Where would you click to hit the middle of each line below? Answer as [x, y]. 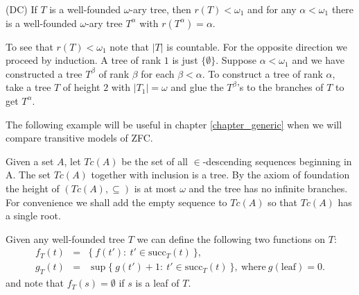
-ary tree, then [160, 9]
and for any [272, 9]
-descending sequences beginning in [277, 161]
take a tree [28, 87]
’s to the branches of [280, 87]
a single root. [33, 216]
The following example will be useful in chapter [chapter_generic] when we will [174, 124]
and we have [318, 60]
